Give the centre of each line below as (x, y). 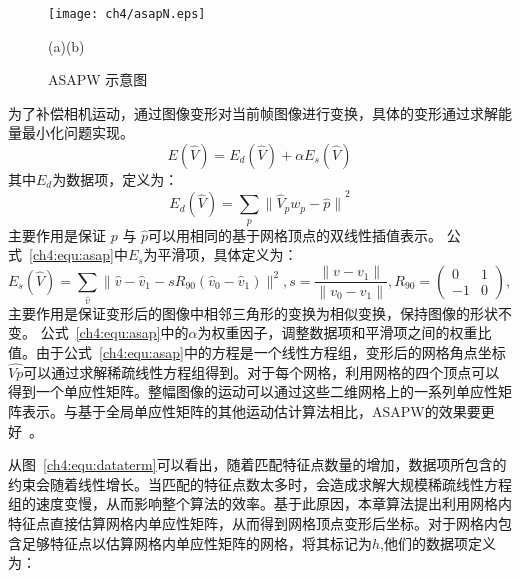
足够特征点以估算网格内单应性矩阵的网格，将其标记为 (196, 542)
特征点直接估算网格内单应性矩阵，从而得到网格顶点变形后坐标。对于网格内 (253, 522)
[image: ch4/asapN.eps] (127, 14)
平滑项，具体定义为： (227, 254)
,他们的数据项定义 (438, 542)
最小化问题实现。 (77, 132)
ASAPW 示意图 (98, 79)
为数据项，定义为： (115, 179)
